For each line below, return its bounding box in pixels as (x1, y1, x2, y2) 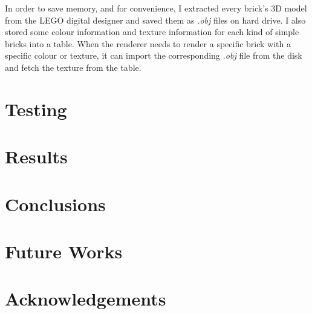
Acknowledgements (5, 286, 166, 311)
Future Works (5, 238, 123, 263)
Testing (5, 96, 67, 121)
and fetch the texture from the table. (5, 61, 141, 73)
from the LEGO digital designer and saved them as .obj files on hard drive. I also (5, 13, 306, 26)
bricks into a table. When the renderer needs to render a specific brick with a (5, 37, 291, 50)
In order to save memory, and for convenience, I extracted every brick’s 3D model (5, 2, 307, 14)
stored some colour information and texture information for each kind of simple (5, 25, 299, 38)
